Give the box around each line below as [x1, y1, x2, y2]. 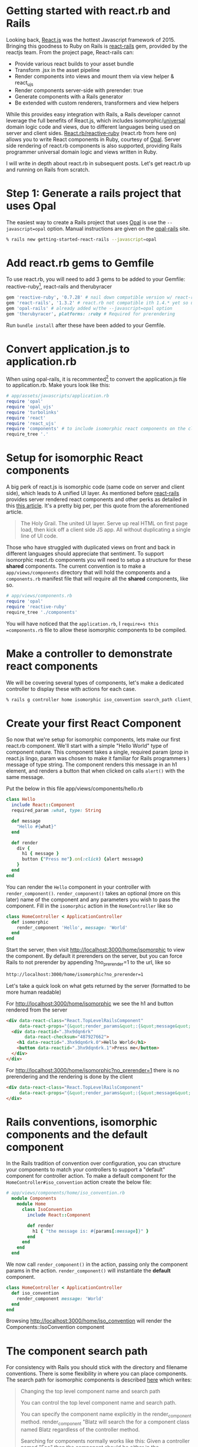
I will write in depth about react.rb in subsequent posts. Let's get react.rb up [6, 159, 191, 166]
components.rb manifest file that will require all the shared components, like [6, 575, 189, 582]
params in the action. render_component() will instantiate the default [6, 1267, 171, 1274]
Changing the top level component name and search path [20, 1388, 161, 1395]
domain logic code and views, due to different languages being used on [6, 123, 180, 130]
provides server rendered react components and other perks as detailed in [6, 496, 187, 503]
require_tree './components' [6, 609, 78, 615]
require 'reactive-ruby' [6, 604, 67, 610]
